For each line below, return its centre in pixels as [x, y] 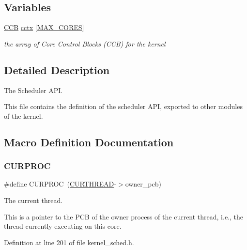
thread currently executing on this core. [63, 226]
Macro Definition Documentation [89, 142]
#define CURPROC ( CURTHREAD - [60, 184]
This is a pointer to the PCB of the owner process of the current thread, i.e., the [124, 216]
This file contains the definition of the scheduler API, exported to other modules [123, 106]
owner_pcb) [143, 184]
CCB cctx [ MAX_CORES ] [44, 27]
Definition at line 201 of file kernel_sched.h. [69, 242]
